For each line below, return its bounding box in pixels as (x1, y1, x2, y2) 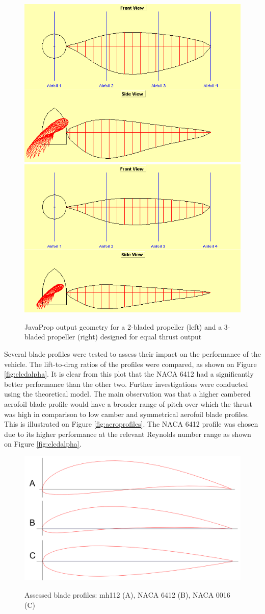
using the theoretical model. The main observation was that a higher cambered (4, 388, 251, 399)
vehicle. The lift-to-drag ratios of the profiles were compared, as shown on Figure (4, 358, 257, 369)
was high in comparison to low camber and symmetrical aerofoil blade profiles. (4, 408, 249, 419)
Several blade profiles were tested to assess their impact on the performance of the (4, 349, 261, 359)
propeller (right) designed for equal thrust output (47, 331, 202, 342)
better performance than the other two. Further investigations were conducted (4, 378, 248, 389)
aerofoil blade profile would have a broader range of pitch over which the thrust (4, 398, 252, 409)
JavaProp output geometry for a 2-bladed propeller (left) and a (24, 321, 222, 332)
